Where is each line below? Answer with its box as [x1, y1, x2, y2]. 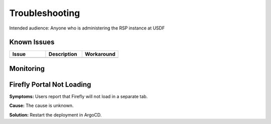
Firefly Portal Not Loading [9, 80, 91, 88]
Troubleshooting [9, 7, 80, 18]
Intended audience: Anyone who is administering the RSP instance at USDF [9, 25, 165, 31]
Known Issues [9, 38, 55, 46]
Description [48, 50, 77, 57]
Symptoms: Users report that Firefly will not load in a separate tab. [9, 93, 148, 99]
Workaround [84, 50, 115, 57]
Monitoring [9, 64, 45, 72]
